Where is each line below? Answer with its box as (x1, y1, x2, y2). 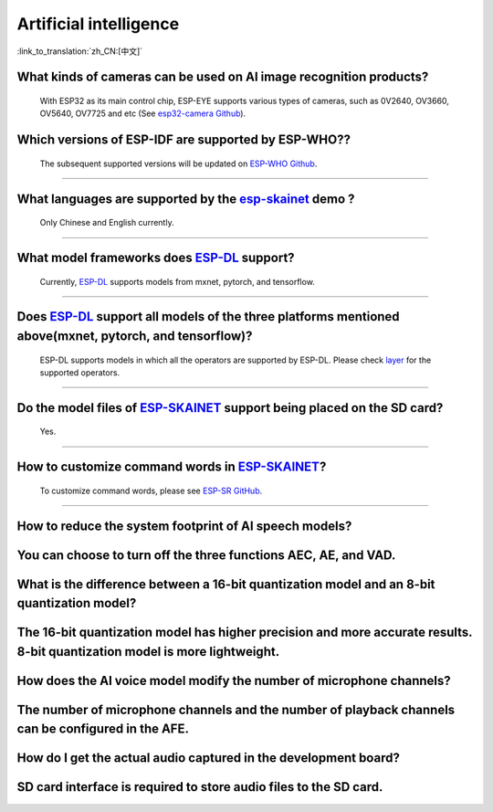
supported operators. (39, 366, 121, 378)
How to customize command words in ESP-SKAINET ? (16, 459, 327, 475)
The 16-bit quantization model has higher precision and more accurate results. (16, 625, 473, 640)
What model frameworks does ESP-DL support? (16, 249, 296, 265)
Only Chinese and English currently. (39, 217, 174, 228)
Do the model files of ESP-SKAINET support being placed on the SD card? (16, 400, 444, 416)
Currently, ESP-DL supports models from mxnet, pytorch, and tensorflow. (39, 276, 315, 287)
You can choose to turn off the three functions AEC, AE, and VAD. (16, 547, 396, 563)
